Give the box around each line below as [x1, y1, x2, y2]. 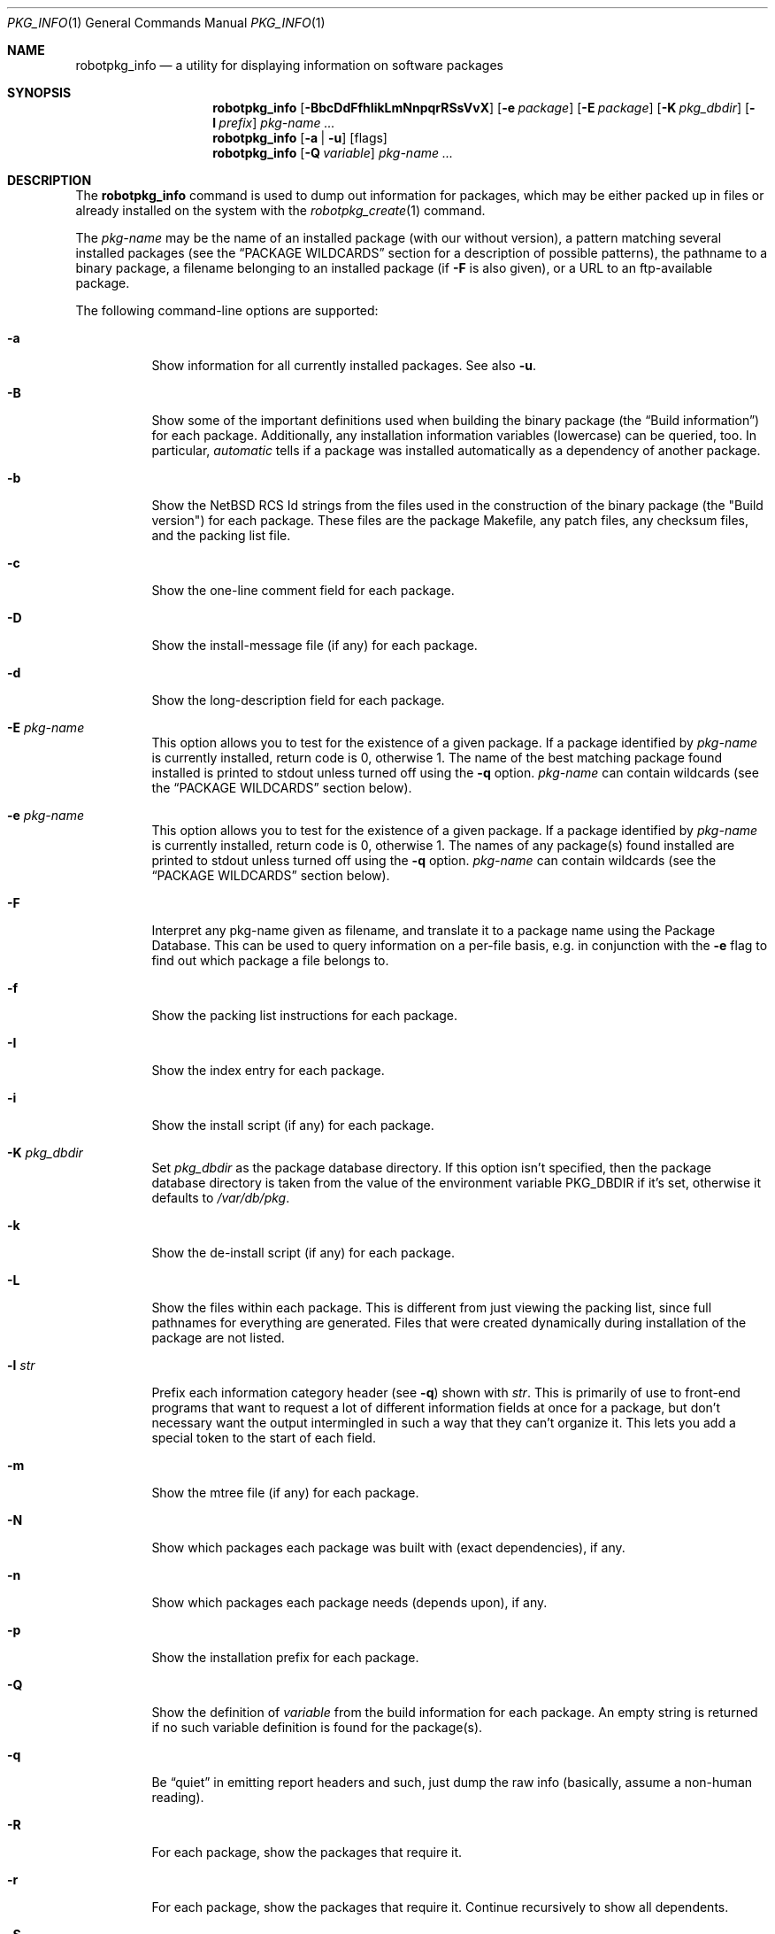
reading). [151, 1790, 204, 1805]
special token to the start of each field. [151, 1430, 376, 1445]
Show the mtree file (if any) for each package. [151, 1485, 419, 1500]
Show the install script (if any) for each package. [151, 1118, 434, 1133]
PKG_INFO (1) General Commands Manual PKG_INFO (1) [7, 15, 326, 30]
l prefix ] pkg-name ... [212, 115, 335, 130]
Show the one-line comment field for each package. [151, 583, 455, 598]
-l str [7, 1358, 35, 1373]
